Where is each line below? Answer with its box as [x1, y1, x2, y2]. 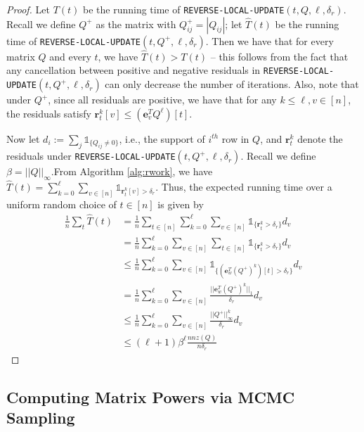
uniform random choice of [6, 197, 117, 211]
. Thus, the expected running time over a [155, 179, 332, 194]
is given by [157, 197, 204, 211]
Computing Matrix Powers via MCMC [6, 386, 295, 407]
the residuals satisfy [6, 106, 91, 120]
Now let [6, 131, 40, 146]
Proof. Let [6, 2, 50, 16]
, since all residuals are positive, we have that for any [48, 92, 277, 107]
